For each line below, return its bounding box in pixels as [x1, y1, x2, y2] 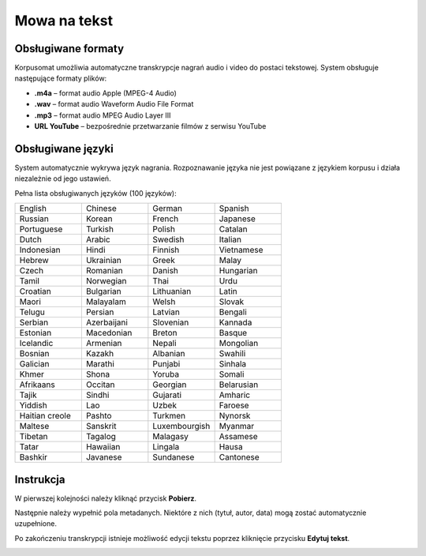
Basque [219, 328, 248, 339]
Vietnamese [219, 245, 263, 256]
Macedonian [85, 328, 133, 339]
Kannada [219, 317, 252, 328]
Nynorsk [219, 411, 251, 422]
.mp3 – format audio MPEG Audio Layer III [34, 111, 171, 120]
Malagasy [152, 431, 189, 442]
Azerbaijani [85, 317, 128, 328]
